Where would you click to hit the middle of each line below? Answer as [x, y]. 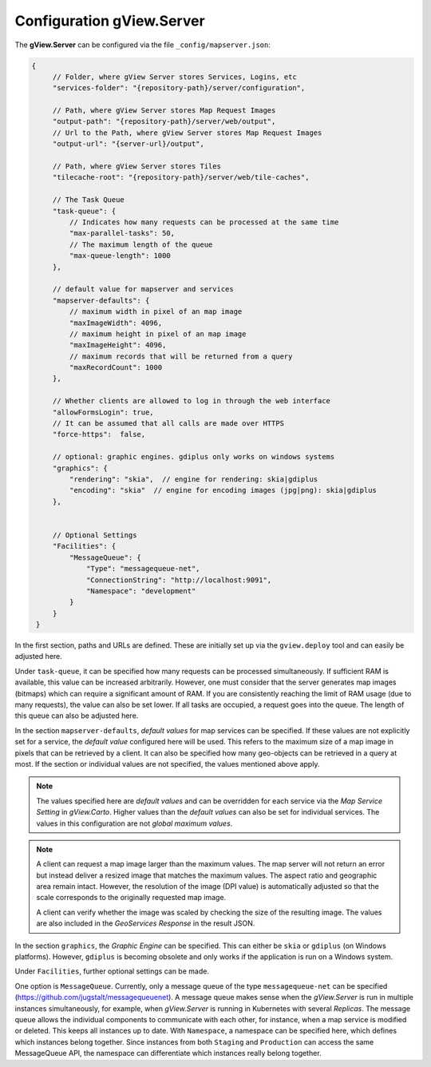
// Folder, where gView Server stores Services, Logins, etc [174, 77]
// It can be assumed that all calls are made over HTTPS [168, 424]
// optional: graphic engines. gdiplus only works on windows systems [194, 457]
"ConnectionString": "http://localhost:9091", [179, 580]
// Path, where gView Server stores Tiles [136, 167]
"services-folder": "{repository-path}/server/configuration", [179, 88]
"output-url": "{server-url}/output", [129, 144]
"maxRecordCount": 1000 [116, 368]
